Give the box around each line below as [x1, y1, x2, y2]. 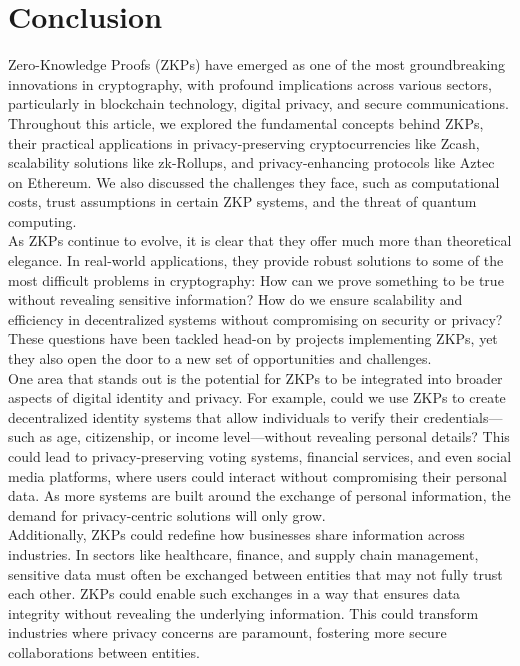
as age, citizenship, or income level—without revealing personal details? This [39, 426, 510, 447]
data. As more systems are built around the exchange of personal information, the [8, 485, 511, 506]
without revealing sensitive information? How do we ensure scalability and [8, 289, 463, 310]
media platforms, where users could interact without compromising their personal [8, 465, 507, 486]
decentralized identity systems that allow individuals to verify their [8, 406, 419, 427]
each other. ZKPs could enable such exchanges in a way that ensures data [8, 583, 461, 604]
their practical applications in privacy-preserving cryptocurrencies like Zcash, [8, 132, 480, 153]
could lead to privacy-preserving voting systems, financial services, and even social [8, 446, 512, 466]
